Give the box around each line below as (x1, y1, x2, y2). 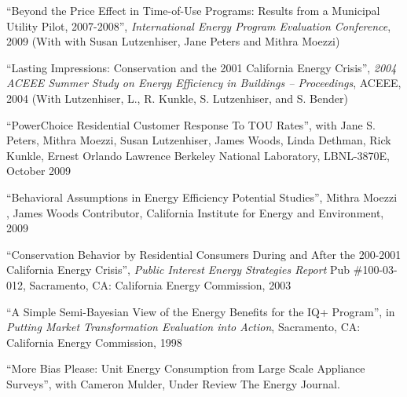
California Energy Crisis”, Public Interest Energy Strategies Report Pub (6, 261, 350, 278)
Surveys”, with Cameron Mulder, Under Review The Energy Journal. (6, 375, 340, 392)
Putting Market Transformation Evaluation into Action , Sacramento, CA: (6, 319, 361, 335)
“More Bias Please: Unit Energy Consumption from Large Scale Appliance (6, 360, 365, 377)
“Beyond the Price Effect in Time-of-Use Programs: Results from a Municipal (6, 2, 380, 18)
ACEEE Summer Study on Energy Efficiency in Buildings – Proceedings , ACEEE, (6, 75, 401, 91)
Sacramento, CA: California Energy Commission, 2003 (29, 276, 291, 293)
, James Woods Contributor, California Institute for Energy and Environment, (6, 204, 384, 220)
